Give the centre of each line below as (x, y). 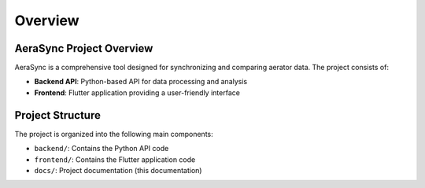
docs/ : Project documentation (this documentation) (118, 170)
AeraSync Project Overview (84, 48)
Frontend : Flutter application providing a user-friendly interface (137, 92)
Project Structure (58, 115)
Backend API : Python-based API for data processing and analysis (141, 82)
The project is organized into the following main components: (114, 134)
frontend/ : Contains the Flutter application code (115, 159)
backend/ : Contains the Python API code (102, 149)
